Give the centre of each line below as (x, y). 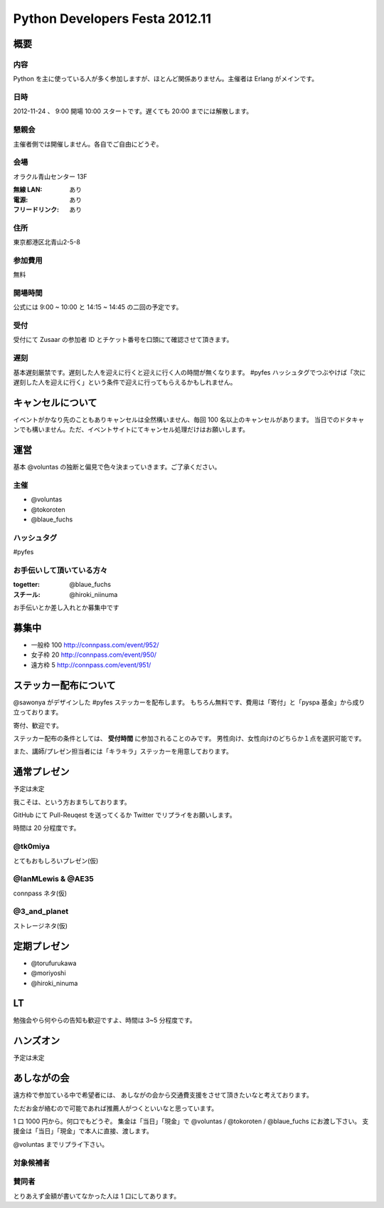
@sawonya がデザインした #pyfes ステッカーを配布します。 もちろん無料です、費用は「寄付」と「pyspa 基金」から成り (189, 702)
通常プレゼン (41, 772)
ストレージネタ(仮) (40, 925)
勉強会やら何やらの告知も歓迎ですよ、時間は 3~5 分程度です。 (105, 1020)
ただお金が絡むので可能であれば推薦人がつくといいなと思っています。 (116, 1108)
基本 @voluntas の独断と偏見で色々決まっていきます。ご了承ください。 (117, 467)
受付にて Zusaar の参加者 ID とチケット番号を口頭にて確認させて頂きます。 (123, 340)
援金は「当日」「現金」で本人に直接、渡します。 (83, 1131)
